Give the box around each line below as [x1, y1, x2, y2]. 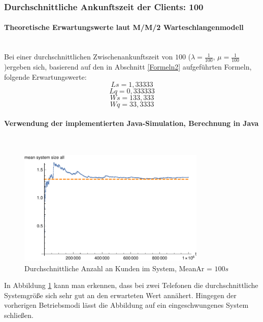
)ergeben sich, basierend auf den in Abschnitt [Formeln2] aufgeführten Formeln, [4, 61, 252, 72]
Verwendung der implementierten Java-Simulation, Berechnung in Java [4, 117, 259, 128]
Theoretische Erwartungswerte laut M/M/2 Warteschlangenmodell [4, 22, 244, 33]
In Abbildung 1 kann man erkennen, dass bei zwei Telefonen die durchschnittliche [4, 280, 258, 291]
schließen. [4, 310, 34, 320]
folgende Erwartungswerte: [4, 71, 87, 82]
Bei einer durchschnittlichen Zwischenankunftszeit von [4, 51, 173, 62]
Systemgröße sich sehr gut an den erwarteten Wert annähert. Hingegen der [4, 289, 237, 300]
